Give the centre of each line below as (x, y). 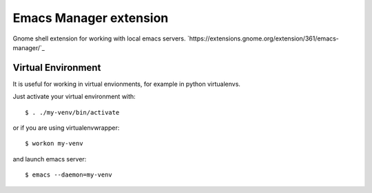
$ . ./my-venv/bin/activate (72, 112)
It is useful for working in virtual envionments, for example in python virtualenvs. (127, 84)
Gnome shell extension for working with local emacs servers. (99, 38)
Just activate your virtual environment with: (74, 97)
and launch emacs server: (50, 159)
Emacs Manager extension (91, 18)
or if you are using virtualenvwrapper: (66, 128)
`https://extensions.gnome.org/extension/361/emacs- (263, 38)
